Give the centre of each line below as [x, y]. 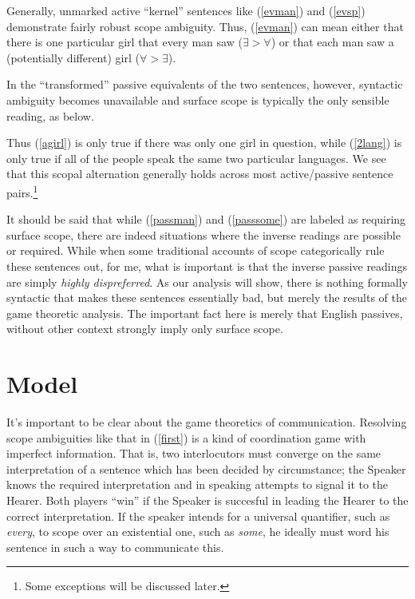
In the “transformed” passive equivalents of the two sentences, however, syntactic [205, 84]
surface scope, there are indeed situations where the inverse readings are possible [204, 234]
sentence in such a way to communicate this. [115, 547]
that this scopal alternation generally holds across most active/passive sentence [200, 174]
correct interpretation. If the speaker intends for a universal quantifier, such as [198, 516]
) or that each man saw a [332, 42]
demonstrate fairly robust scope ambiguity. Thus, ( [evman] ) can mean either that [205, 26]
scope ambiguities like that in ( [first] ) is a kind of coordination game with [186, 437]
